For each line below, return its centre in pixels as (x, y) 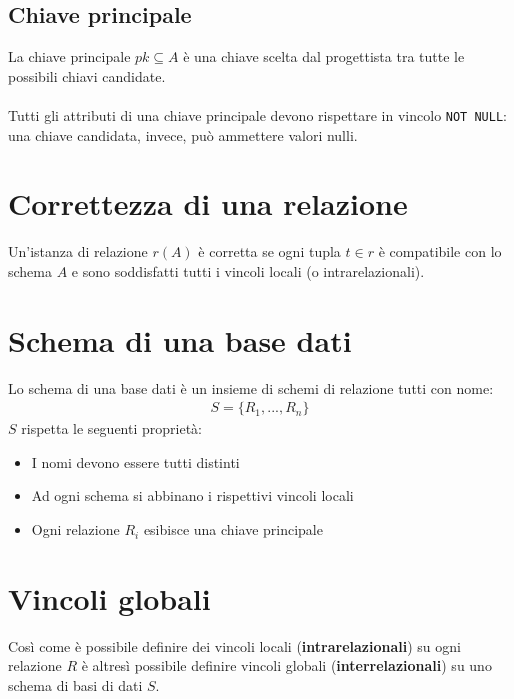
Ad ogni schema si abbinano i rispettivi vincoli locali (192, 495)
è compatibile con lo (440, 251)
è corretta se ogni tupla (269, 251)
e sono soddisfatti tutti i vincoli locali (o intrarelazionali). (248, 270)
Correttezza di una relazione (208, 203)
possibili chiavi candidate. (87, 75)
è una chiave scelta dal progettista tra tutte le (324, 56)
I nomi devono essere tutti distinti (135, 461)
